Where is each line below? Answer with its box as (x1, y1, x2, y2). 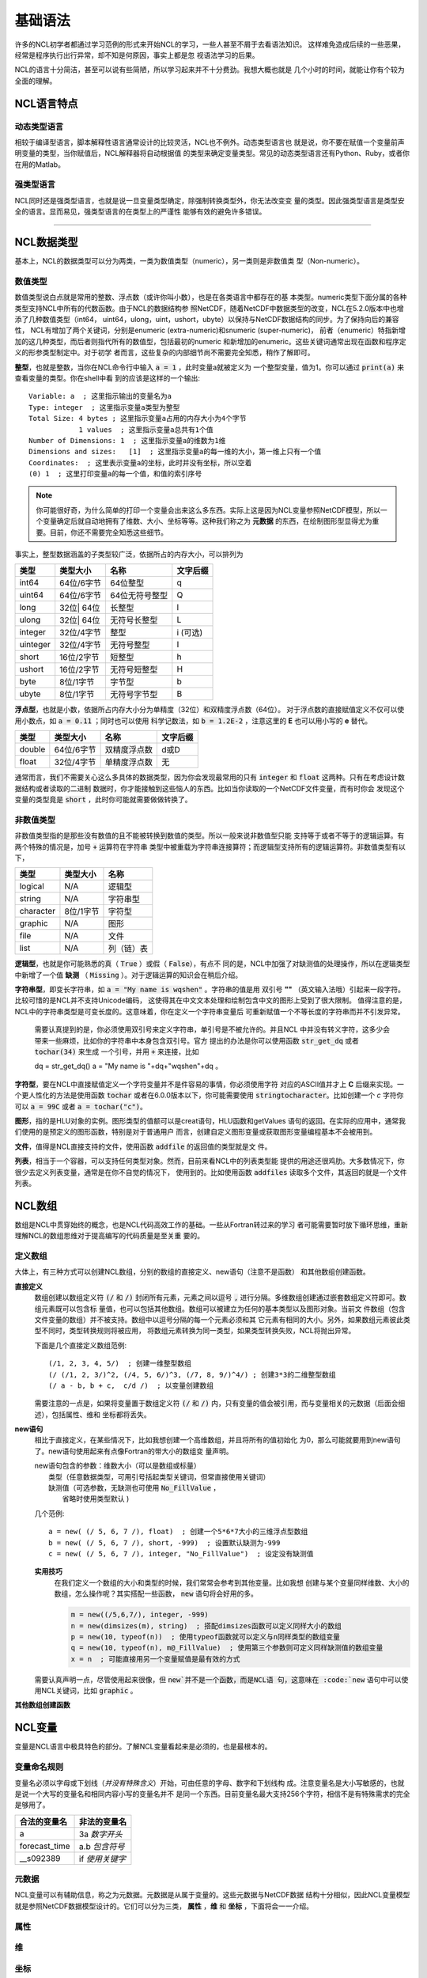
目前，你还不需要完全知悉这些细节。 (49, 527, 168, 537)
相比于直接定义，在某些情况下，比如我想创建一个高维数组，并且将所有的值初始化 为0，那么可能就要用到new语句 (34, 1435, 401, 1445)
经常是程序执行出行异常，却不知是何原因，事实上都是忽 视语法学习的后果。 (14, 50, 259, 59)
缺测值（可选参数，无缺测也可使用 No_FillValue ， (48, 1483, 221, 1493)
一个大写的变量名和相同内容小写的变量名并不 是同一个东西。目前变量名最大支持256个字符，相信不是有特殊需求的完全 (28, 1789, 410, 1798)
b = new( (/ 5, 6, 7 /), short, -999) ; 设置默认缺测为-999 (48, 1538, 281, 1547)
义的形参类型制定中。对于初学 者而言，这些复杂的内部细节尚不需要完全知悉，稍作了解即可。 (14, 348, 315, 358)
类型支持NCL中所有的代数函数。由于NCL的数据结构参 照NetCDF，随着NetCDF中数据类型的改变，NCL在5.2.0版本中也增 (14, 303, 404, 313)
